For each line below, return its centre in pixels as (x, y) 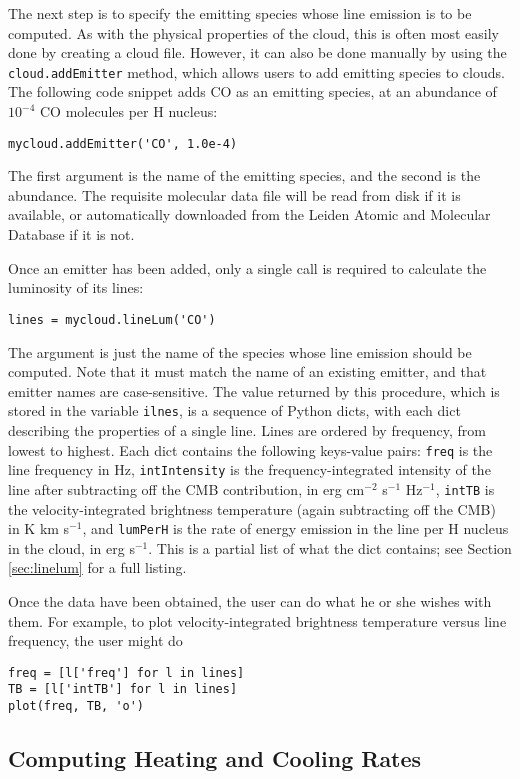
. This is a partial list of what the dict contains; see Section (330, 547)
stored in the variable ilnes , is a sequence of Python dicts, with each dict (234, 410)
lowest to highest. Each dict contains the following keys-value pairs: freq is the (250, 449)
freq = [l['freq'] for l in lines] (126, 672)
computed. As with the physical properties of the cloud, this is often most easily (253, 32)
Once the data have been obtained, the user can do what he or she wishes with (250, 600)
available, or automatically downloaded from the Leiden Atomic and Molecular (249, 214)
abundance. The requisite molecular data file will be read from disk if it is (234, 194)
